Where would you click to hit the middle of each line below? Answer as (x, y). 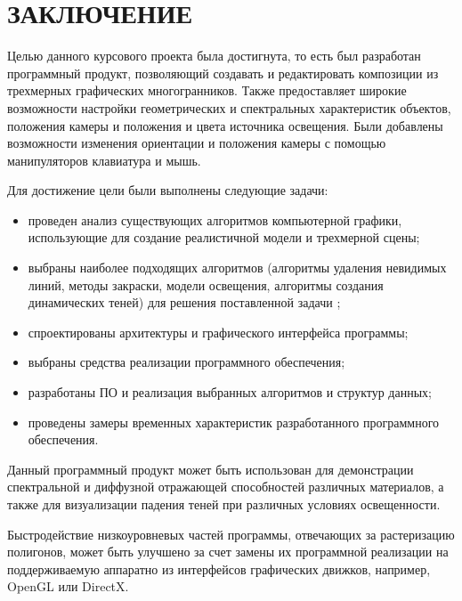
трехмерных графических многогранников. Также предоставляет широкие (207, 90)
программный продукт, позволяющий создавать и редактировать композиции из (223, 73)
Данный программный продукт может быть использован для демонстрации (211, 469)
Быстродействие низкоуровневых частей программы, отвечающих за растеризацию (231, 534)
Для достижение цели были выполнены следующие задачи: (168, 190)
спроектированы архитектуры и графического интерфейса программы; (218, 332)
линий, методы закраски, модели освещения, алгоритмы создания (206, 284)
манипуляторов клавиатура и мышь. (104, 160)
